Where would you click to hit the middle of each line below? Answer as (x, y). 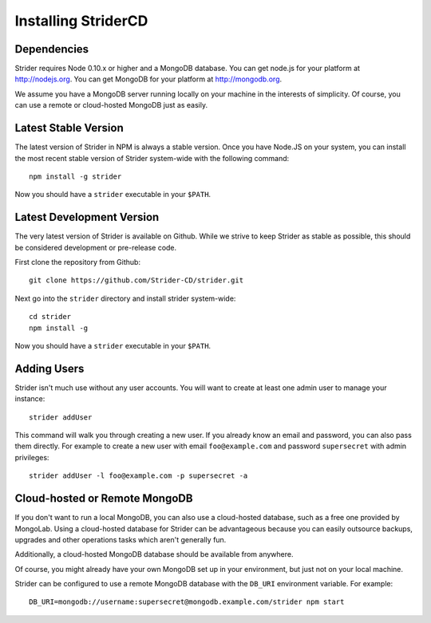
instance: (30, 399)
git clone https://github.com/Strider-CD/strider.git (136, 280)
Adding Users (49, 368)
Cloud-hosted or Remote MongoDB (104, 499)
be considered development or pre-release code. (96, 247)
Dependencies (52, 49)
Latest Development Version (87, 217)
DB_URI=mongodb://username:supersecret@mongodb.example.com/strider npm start (187, 602)
